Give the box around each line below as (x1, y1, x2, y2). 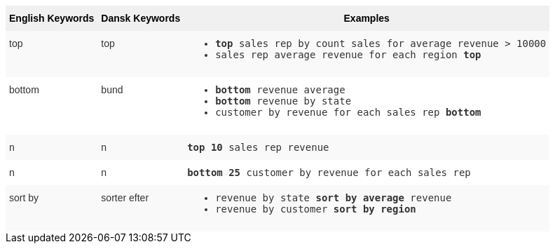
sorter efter (101, 192, 149, 203)
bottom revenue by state (215, 95, 352, 107)
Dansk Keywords (101, 13, 181, 24)
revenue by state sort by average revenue (215, 192, 452, 203)
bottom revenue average (215, 84, 345, 95)
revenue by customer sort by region (215, 203, 416, 215)
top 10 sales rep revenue (187, 142, 329, 153)
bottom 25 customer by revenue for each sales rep (187, 167, 471, 178)
